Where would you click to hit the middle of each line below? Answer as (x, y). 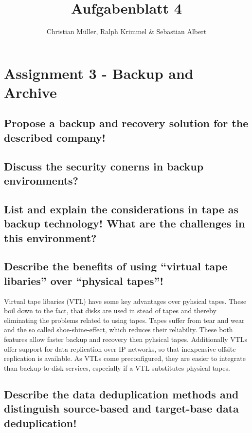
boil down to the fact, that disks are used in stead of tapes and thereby (110, 311)
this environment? (50, 237)
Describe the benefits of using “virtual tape (116, 266)
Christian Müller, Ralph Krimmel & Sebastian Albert (126, 31)
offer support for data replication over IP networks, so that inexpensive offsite (120, 348)
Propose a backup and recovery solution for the (126, 123)
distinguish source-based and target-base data (121, 408)
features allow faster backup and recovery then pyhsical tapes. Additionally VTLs (126, 339)
